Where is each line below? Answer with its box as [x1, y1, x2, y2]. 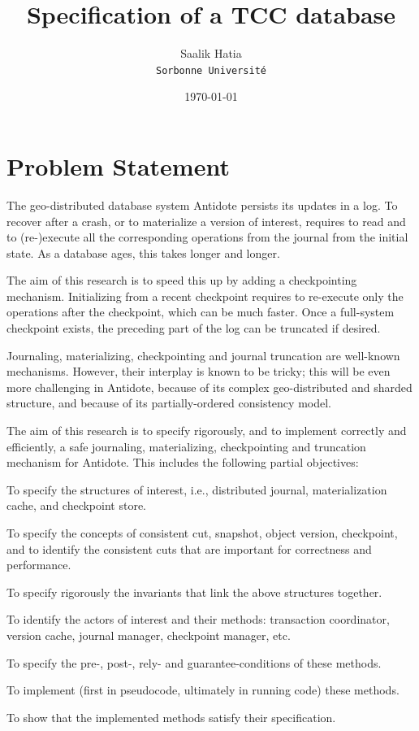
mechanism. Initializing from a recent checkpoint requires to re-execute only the [6, 287, 404, 304]
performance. [6, 556, 71, 573]
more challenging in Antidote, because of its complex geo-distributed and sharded [6, 378, 413, 395]
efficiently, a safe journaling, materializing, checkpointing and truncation [6, 437, 366, 455]
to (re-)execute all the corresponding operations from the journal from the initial [6, 228, 408, 246]
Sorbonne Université [155, 64, 267, 76]
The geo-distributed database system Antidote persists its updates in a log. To [6, 196, 398, 213]
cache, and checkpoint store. [6, 497, 146, 514]
